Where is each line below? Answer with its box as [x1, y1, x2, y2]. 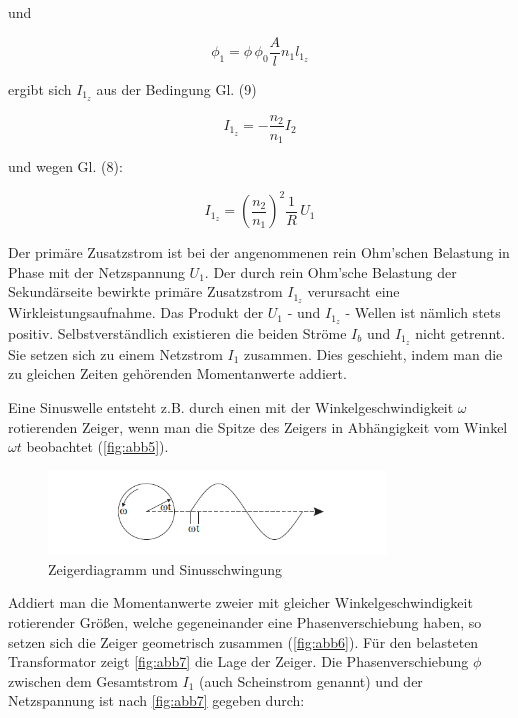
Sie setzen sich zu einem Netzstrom [8, 343, 223, 364]
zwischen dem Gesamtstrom [8, 670, 178, 691]
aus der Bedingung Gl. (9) [96, 78, 257, 99]
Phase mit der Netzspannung [8, 261, 185, 282]
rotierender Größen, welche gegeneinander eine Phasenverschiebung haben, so [8, 611, 482, 632]
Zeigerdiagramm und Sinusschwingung [48, 558, 282, 579]
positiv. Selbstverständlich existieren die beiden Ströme [8, 323, 347, 344]
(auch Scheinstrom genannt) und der [199, 670, 423, 691]
